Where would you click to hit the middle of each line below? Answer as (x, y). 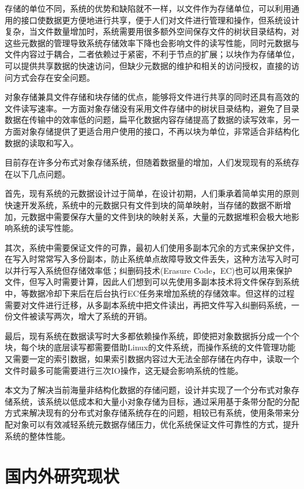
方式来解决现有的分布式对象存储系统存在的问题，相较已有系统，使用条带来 (148, 413)
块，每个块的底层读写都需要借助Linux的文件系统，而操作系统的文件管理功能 (150, 347)
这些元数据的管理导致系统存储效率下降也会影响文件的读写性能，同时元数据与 (152, 42)
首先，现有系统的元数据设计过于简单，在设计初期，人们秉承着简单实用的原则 (152, 193)
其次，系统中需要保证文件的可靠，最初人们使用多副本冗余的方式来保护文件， (152, 247)
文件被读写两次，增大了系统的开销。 (82, 316)
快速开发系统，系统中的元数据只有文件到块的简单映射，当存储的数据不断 (144, 204)
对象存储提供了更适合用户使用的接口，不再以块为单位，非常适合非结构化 (160, 131)
